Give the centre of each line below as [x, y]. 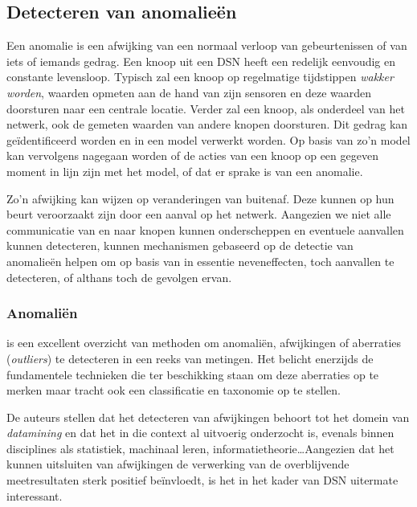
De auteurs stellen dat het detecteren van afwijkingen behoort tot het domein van [208, 417]
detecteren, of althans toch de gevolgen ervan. [119, 277]
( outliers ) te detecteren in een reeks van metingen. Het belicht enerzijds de [190, 358]
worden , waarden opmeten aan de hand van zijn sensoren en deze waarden [189, 92]
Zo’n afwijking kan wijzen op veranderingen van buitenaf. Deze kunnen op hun [200, 198]
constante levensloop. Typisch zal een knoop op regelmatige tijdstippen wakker [200, 77]
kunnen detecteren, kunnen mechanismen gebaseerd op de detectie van [180, 245]
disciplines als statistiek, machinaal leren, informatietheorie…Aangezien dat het [200, 448]
